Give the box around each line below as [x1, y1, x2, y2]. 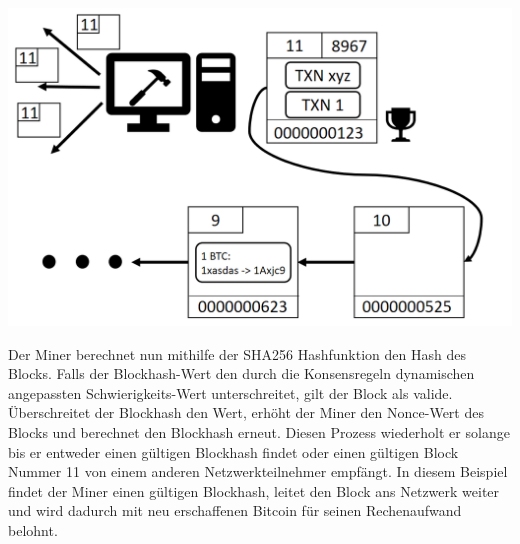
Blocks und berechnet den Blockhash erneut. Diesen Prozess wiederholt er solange [8, 421, 510, 442]
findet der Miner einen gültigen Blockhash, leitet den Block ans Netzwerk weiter [8, 480, 500, 501]
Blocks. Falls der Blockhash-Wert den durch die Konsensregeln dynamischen [8, 363, 475, 384]
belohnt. [8, 519, 58, 540]
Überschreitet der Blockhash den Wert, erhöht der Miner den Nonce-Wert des [8, 402, 484, 423]
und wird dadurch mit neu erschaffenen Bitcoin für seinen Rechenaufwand [8, 500, 462, 521]
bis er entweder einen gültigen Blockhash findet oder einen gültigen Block [8, 441, 459, 462]
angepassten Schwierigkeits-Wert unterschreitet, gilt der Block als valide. [8, 382, 453, 403]
